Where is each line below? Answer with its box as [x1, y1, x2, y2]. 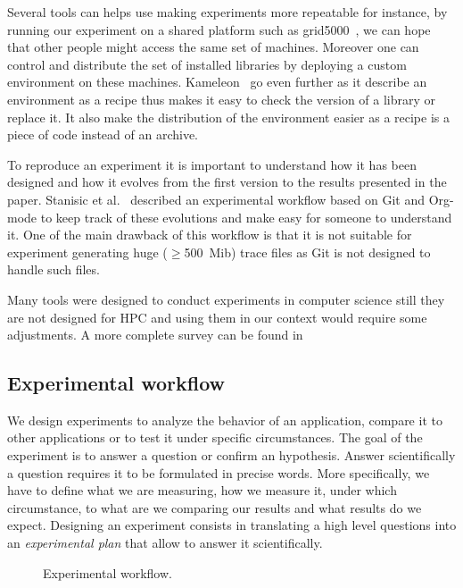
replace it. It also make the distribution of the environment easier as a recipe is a [7, 107, 450, 126]
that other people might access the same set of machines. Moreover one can [7, 38, 419, 56]
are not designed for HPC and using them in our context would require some [7, 307, 427, 326]
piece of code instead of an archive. [7, 125, 198, 144]
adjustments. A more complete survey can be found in [7, 325, 303, 344]
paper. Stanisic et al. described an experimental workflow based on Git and [7, 189, 425, 208]
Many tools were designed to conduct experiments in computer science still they [7, 290, 445, 308]
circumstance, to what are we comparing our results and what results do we [7, 498, 422, 517]
